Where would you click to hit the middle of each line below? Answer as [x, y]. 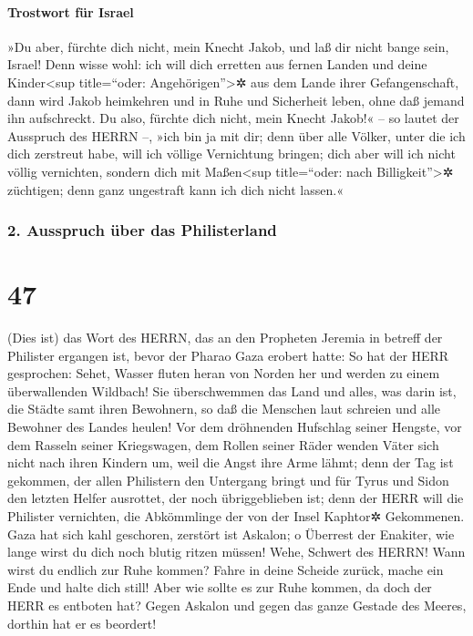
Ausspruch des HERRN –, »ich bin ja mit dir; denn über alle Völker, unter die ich [236, 135]
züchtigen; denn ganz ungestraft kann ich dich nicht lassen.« [175, 189]
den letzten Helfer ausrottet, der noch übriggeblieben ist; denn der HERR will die [236, 498]
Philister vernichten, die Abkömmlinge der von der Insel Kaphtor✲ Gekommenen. [236, 516]
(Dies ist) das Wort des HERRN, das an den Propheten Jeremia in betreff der [225, 338]
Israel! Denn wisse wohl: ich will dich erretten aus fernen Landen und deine [217, 64]
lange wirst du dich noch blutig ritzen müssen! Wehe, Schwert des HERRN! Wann [236, 552]
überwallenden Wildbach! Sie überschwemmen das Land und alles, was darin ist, [232, 390]
